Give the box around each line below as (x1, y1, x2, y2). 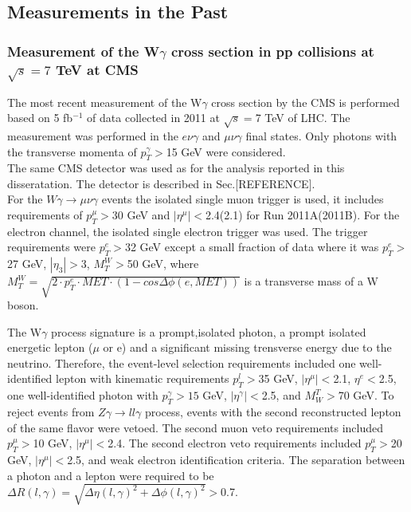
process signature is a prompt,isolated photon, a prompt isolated (51, 323, 366, 340)
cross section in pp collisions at (170, 41, 374, 61)
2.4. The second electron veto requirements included (108, 435, 362, 451)
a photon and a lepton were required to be (7, 467, 214, 483)
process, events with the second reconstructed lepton (144, 404, 401, 419)
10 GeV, (33, 435, 72, 451)
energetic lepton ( (7, 339, 93, 356)
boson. (7, 297, 39, 313)
